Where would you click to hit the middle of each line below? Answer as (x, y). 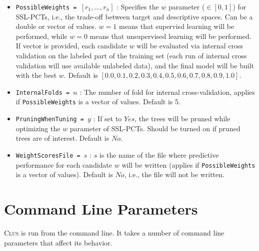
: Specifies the (138, 6)
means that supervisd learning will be (176, 26)
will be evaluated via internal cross (190, 46)
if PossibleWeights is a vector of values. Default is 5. (98, 102)
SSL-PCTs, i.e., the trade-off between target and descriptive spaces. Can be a (134, 16)
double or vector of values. (56, 26)
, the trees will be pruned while (182, 119)
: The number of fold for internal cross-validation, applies (167, 92)
